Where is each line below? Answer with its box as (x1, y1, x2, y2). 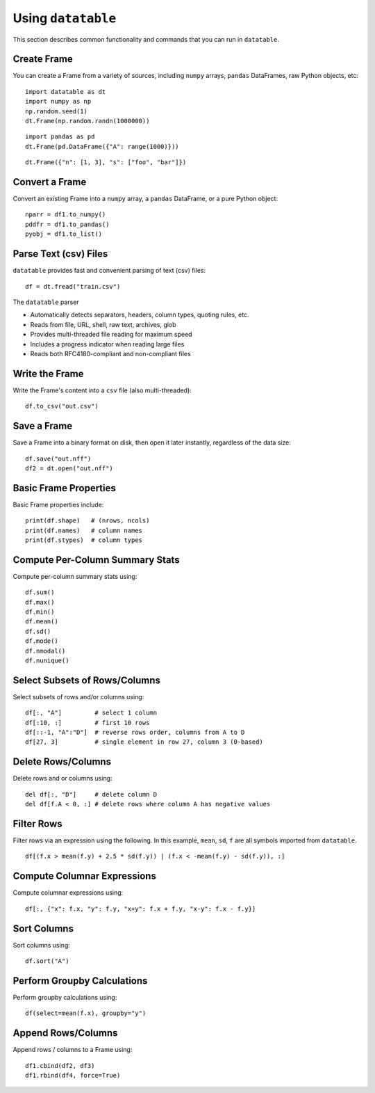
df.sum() (25, 589, 55, 596)
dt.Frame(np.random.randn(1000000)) (25, 117, 150, 125)
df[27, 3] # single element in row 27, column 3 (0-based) (25, 738, 263, 746)
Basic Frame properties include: (12, 500, 104, 509)
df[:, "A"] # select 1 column (25, 709, 158, 717)
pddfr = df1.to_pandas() (25, 220, 110, 228)
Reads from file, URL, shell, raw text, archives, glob (30, 320, 176, 328)
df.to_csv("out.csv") (25, 402, 99, 410)
